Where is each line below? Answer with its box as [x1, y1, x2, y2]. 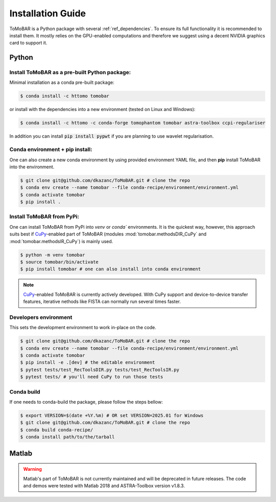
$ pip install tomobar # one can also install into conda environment [20, 266, 201, 272]
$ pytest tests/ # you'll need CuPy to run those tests [20, 374, 164, 380]
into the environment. [9, 164, 55, 170]
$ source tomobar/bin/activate [20, 259, 99, 265]
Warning [23, 466, 42, 472]
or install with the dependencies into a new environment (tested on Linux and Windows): [9, 106, 196, 113]
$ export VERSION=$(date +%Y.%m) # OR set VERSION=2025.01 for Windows [20, 412, 204, 418]
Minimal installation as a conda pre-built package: [9, 79, 114, 85]
